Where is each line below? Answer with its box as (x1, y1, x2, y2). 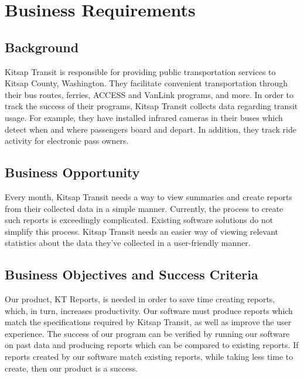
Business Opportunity (5, 163, 140, 181)
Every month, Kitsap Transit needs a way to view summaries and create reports (5, 190, 292, 203)
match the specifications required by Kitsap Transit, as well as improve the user (5, 316, 292, 328)
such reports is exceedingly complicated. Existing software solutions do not (5, 214, 274, 226)
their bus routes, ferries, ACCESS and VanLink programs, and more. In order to (5, 88, 294, 100)
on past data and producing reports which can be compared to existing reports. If (5, 339, 299, 351)
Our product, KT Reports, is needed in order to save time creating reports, (5, 293, 275, 305)
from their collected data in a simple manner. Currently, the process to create (5, 202, 283, 214)
